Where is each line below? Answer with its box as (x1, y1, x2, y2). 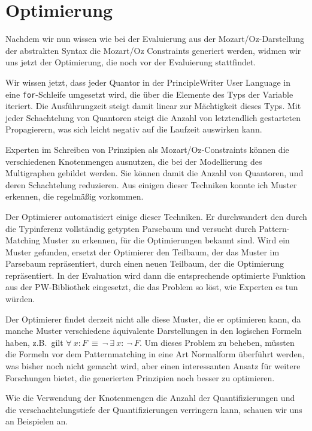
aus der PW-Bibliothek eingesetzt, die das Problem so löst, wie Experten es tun (5, 281, 298, 293)
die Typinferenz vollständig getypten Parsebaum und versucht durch (5, 222, 256, 234)
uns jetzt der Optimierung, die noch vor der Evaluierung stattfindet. (5, 56, 256, 68)
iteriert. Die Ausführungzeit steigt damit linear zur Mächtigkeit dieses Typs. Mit (5, 100, 301, 112)
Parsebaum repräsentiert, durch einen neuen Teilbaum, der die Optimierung (5, 257, 284, 270)
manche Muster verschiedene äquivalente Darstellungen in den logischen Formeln (5, 324, 302, 337)
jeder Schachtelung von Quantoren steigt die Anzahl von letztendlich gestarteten (5, 111, 301, 123)
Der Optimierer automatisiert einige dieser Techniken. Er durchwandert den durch (5, 210, 307, 222)
